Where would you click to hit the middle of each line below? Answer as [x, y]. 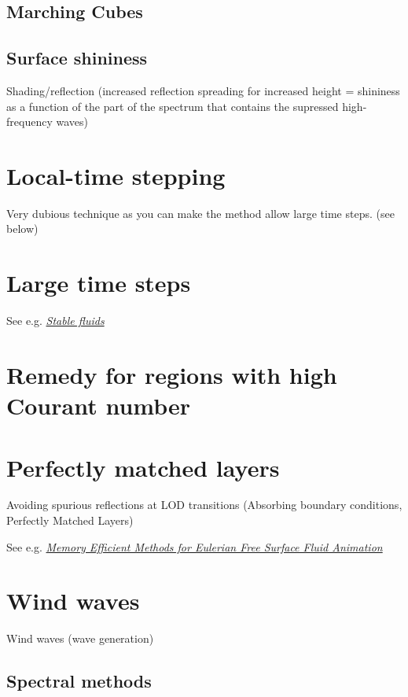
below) [22, 229]
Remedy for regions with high [172, 374]
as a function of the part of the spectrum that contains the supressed [173, 106]
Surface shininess [77, 58]
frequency [29, 122]
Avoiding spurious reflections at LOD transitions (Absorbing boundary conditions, [204, 505]
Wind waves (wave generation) [80, 638]
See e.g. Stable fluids [55, 321]
